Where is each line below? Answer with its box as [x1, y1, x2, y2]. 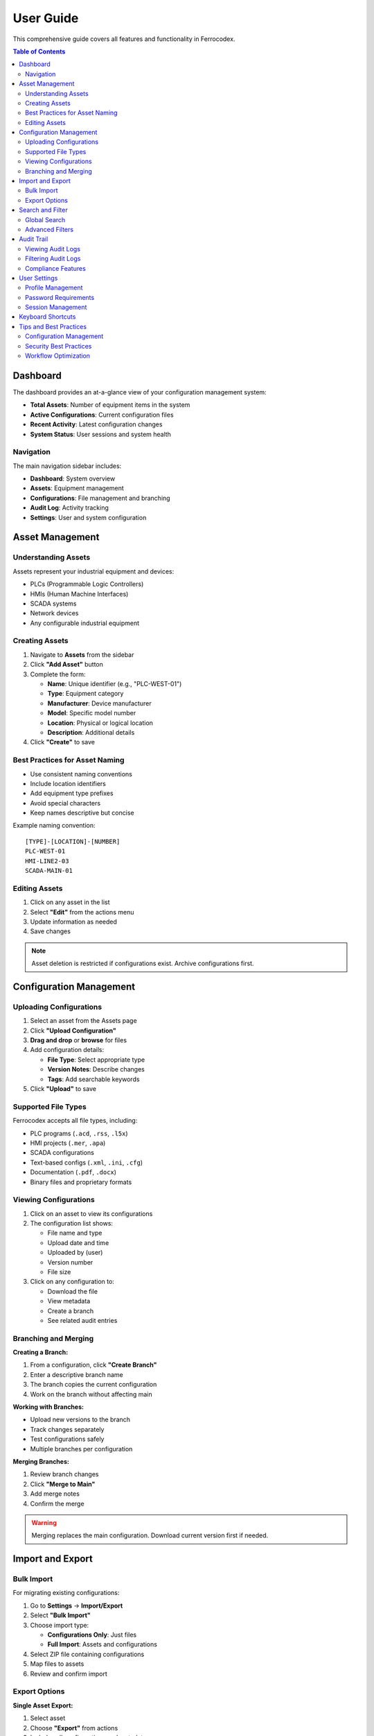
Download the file [47, 1287, 98, 1295]
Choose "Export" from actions [30, 1724, 118, 1732]
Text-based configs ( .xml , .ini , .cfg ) [30, 1158, 143, 1167]
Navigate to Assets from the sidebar [30, 650, 134, 659]
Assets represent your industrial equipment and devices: [12, 567, 175, 576]
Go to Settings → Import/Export [30, 1601, 123, 1610]
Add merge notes [30, 1489, 80, 1498]
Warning [31, 1518, 57, 1527]
